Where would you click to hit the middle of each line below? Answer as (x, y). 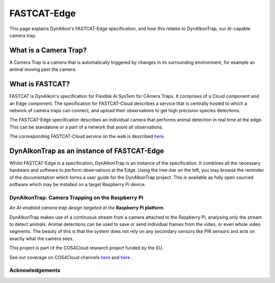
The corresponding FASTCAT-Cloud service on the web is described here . (87, 136)
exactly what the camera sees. (42, 238)
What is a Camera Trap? (48, 50)
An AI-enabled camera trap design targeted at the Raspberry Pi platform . (87, 208)
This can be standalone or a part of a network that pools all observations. (86, 127)
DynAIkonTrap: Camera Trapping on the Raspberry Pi (76, 197)
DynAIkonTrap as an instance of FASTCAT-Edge (87, 151)
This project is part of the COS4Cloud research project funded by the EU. (86, 248)
